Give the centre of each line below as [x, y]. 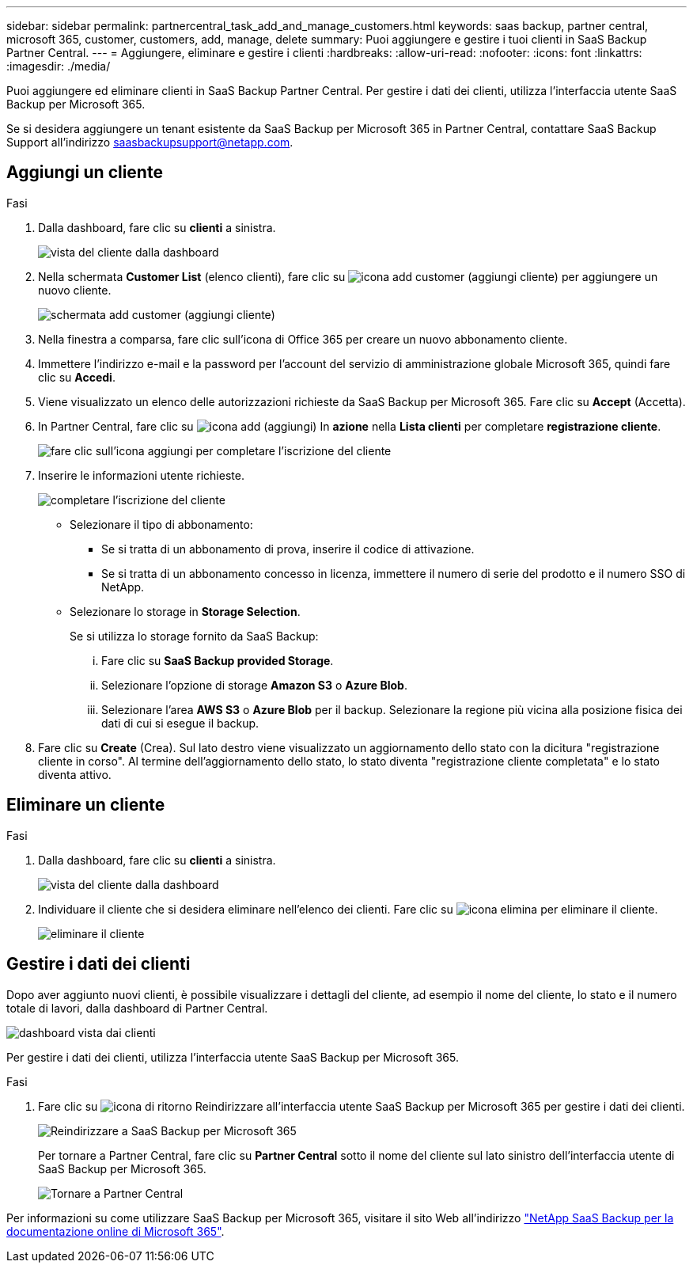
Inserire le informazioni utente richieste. [141, 475]
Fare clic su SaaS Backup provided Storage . [218, 660]
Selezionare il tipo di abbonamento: [161, 524]
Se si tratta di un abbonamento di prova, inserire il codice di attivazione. [288, 549]
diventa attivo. [75, 774]
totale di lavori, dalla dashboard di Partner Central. [137, 1008]
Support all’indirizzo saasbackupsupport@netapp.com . [150, 142]
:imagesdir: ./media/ [59, 66]
